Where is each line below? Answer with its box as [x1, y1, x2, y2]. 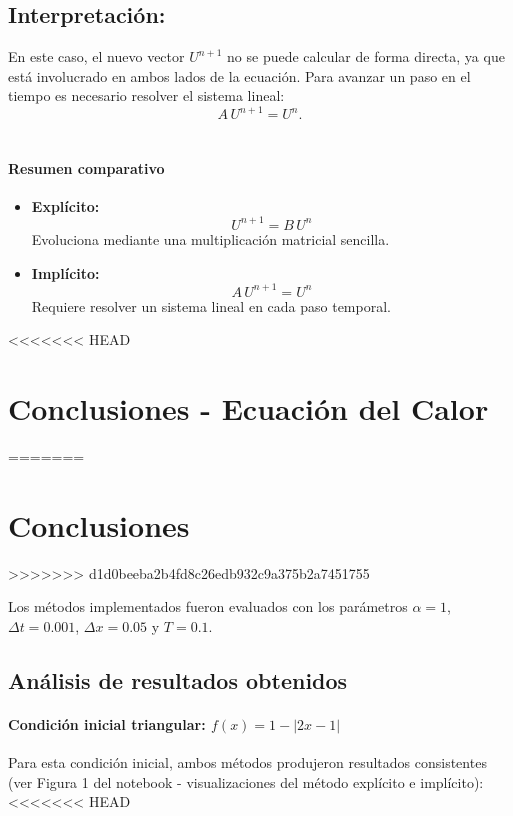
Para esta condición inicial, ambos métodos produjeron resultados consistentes [8, 752, 487, 773]
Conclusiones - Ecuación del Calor [8, 388, 489, 429]
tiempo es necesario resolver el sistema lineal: [8, 85, 285, 106]
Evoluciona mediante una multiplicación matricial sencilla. [31, 228, 390, 249]
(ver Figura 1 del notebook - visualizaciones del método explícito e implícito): [8, 771, 484, 792]
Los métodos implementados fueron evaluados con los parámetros [8, 596, 408, 617]
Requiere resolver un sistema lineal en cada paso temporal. [31, 295, 391, 316]
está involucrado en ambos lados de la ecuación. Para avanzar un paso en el [8, 65, 471, 86]
